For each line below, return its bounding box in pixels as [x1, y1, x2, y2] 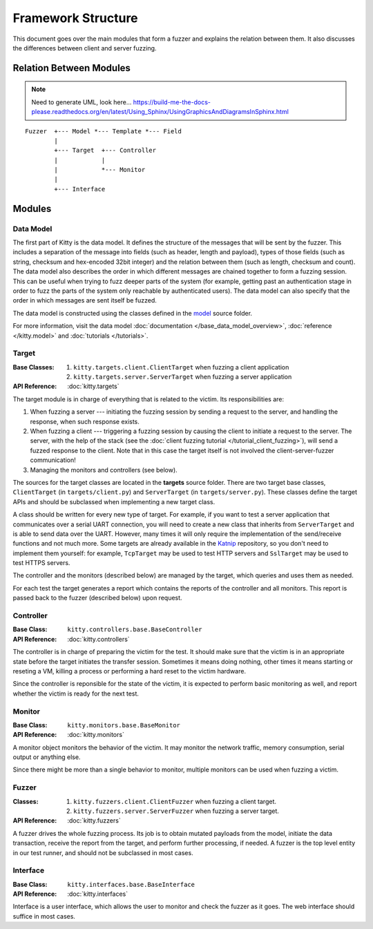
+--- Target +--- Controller [54, 146, 157, 155]
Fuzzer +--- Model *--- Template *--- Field [25, 127, 182, 135]
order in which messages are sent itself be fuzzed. [12, 296, 157, 305]
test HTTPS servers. [12, 559, 70, 567]
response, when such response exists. [30, 417, 140, 425]
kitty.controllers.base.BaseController [67, 626, 202, 633]
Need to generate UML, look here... [31, 97, 132, 106]
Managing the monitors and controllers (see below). [30, 466, 178, 474]
